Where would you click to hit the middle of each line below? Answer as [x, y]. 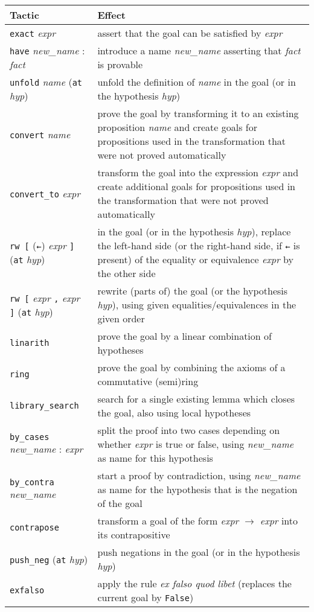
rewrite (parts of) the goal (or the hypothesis [193, 291]
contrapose [34, 528]
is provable [120, 64]
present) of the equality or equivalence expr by [195, 259]
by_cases [30, 437]
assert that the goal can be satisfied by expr [190, 33]
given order [121, 318]
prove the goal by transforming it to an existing [198, 113]
